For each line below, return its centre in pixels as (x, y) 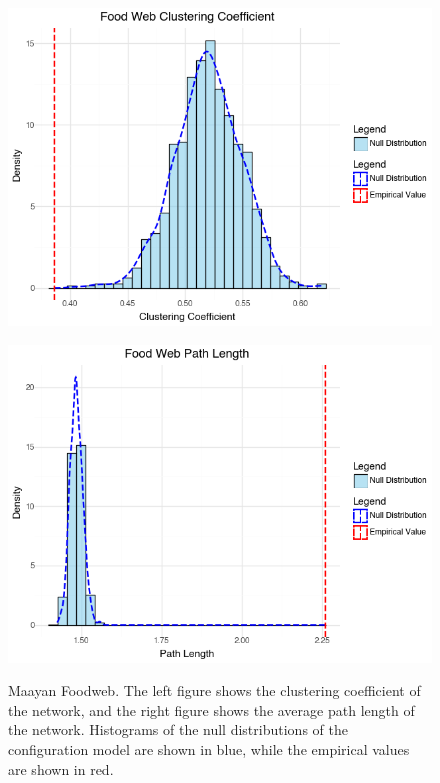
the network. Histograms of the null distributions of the (178, 729)
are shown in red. (61, 768)
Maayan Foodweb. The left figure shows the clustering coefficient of (214, 690)
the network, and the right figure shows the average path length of (211, 709)
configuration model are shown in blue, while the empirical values (209, 748)
